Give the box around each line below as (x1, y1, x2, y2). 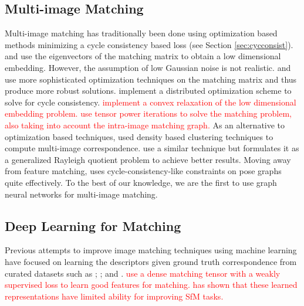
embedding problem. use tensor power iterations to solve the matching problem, (5, 107, 292, 120)
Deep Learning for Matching (5, 216, 181, 234)
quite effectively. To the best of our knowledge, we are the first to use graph (5, 176, 277, 188)
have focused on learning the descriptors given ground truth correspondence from (5, 255, 297, 267)
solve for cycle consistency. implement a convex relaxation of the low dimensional (5, 96, 296, 108)
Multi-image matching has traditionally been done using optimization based (5, 27, 278, 39)
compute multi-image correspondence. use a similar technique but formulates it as (5, 142, 299, 154)
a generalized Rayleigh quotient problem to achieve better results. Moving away (5, 153, 291, 165)
